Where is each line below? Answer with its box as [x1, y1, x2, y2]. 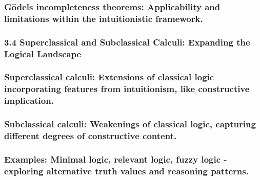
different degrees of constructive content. [4, 129, 177, 142]
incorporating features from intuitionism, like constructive [4, 82, 250, 95]
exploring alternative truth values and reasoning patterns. [4, 164, 249, 177]
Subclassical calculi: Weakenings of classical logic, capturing [4, 118, 256, 130]
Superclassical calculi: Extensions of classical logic [4, 71, 214, 83]
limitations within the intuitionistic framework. [4, 12, 203, 25]
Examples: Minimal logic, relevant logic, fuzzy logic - [4, 152, 227, 165]
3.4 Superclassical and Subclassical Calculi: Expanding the [4, 35, 250, 48]
